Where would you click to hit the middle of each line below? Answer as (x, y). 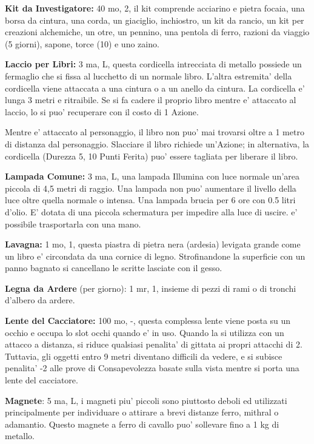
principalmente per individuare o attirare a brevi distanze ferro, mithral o (142, 412)
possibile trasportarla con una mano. (73, 224)
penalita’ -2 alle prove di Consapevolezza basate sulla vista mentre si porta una (152, 368)
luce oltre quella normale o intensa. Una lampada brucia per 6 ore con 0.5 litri (150, 200)
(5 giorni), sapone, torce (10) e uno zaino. (82, 43)
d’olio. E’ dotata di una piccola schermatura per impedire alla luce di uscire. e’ (151, 211)
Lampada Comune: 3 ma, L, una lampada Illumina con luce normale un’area (152, 176)
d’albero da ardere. (40, 300)
